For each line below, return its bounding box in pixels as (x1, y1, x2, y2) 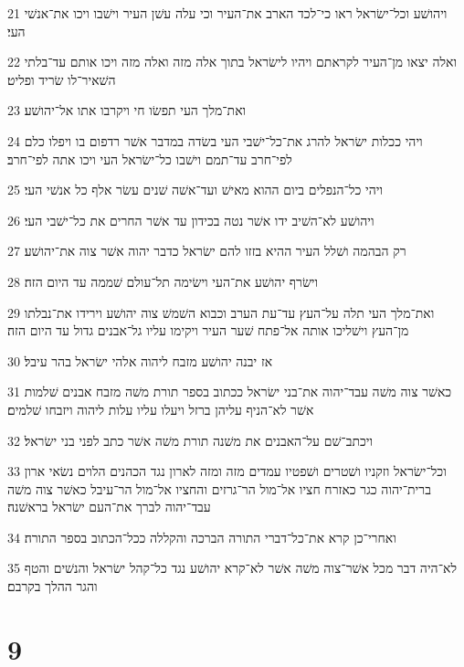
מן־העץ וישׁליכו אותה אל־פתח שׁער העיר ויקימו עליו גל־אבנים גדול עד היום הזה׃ (7, 321, 409, 340)
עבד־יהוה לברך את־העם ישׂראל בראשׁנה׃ (7, 497, 211, 516)
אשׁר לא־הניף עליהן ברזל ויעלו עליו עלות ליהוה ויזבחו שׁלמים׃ (7, 399, 314, 418)
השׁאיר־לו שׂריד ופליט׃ (7, 69, 116, 89)
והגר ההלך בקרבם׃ (7, 577, 98, 596)
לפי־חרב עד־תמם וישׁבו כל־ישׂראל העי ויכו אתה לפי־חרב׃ (7, 149, 292, 168)
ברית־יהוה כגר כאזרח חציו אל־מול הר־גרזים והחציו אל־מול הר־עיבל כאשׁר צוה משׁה (7, 479, 431, 498)
